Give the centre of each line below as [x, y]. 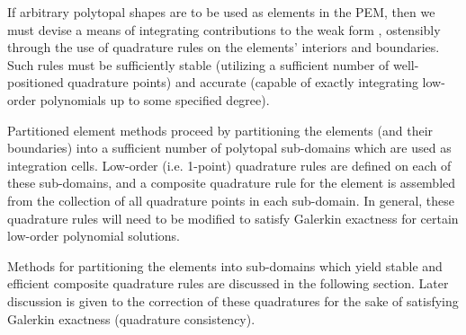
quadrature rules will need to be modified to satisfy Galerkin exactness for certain [233, 218]
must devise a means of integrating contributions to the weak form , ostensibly [224, 29]
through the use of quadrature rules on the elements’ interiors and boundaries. [224, 47]
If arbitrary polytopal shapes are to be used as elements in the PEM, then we [221, 12]
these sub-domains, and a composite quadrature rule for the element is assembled [232, 183]
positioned [36, 82]
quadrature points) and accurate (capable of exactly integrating [243, 82]
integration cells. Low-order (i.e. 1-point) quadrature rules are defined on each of [229, 165]
